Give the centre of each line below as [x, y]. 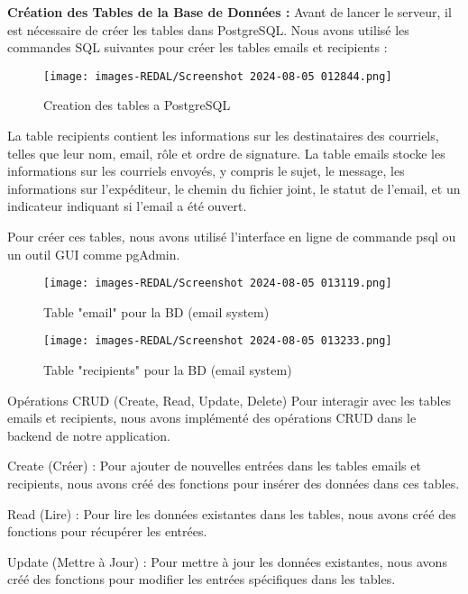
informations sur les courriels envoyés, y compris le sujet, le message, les [206, 171]
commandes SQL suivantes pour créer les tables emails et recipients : [197, 47]
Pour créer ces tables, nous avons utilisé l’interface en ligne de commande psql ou [232, 236]
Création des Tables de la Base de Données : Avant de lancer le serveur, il [229, 12]
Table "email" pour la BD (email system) [156, 311]
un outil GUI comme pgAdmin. [94, 254]
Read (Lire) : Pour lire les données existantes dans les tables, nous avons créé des [232, 513]
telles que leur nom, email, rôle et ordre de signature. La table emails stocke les [226, 153]
